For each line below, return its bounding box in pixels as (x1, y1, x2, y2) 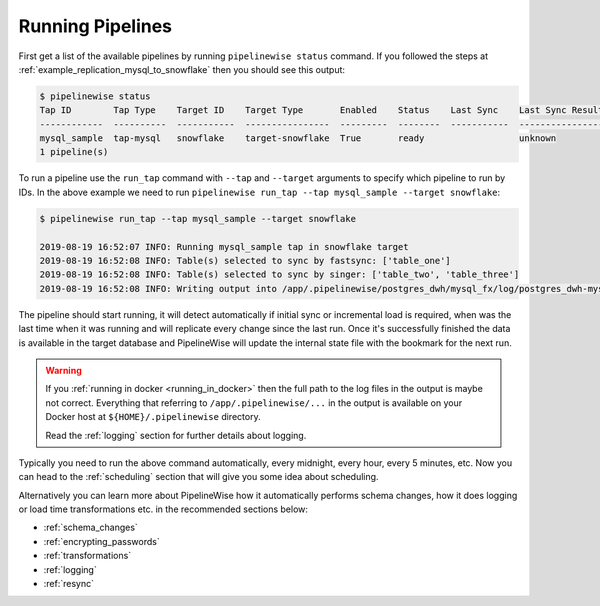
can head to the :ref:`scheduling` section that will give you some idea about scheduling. (18, 471, 379, 483)
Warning (45, 364, 82, 376)
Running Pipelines (18, 15, 173, 37)
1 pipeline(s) (39, 146, 109, 158)
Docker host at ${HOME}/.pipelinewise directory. (45, 411, 261, 423)
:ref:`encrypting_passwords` (43, 535, 160, 547)
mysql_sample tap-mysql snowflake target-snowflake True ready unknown (39, 133, 557, 144)
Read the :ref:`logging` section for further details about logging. (45, 429, 307, 441)
